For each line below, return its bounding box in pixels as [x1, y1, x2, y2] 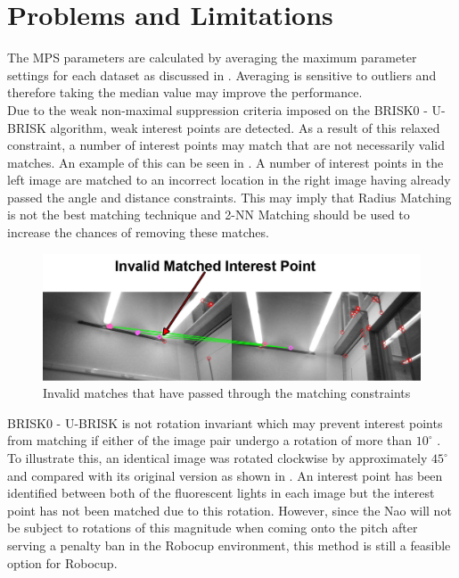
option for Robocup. [7, 553, 118, 572]
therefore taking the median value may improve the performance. [7, 83, 363, 102]
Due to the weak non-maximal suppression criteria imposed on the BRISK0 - [7, 100, 428, 119]
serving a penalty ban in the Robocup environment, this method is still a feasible [7, 536, 451, 555]
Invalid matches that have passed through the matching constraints [43, 384, 411, 402]
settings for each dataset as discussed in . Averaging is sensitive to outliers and [7, 65, 437, 84]
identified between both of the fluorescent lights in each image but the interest [7, 483, 435, 502]
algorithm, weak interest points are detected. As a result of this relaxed [50, 118, 440, 136]
